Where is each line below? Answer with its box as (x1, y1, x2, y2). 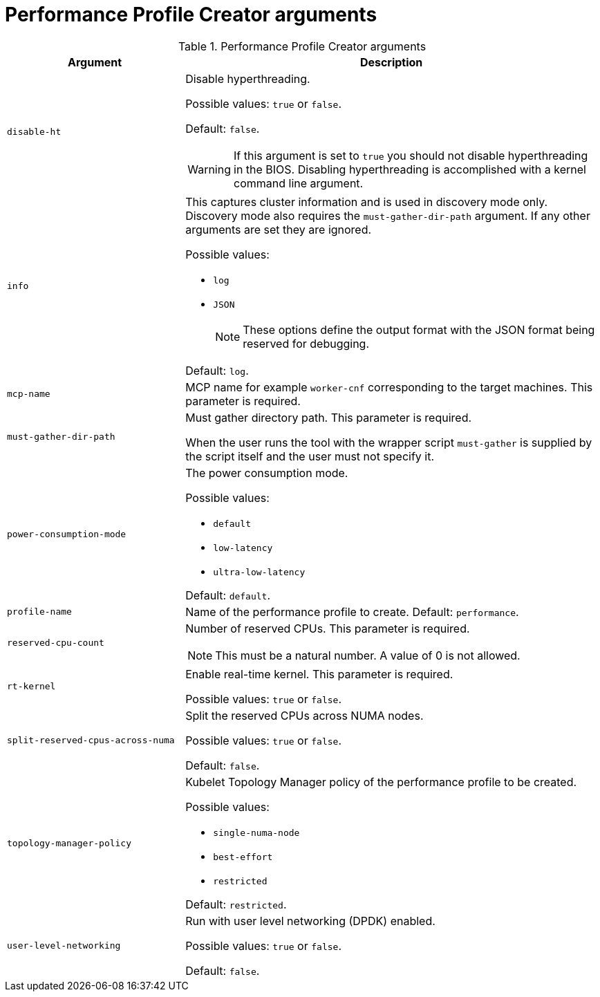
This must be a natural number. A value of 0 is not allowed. (215, 648, 521, 662)
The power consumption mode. (185, 465, 348, 480)
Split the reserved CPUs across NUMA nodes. (185, 708, 424, 723)
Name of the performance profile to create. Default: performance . (185, 604, 519, 619)
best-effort (213, 851, 273, 862)
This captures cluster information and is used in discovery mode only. (185, 194, 548, 209)
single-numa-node (213, 827, 300, 838)
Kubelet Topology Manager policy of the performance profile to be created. (185, 774, 577, 789)
